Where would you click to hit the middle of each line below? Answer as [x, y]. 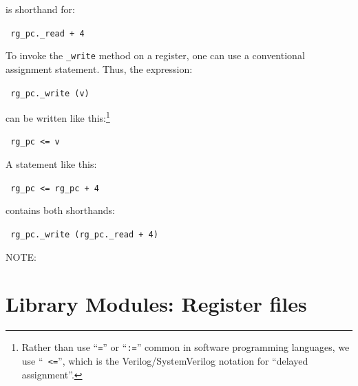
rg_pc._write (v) [50, 93]
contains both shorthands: [60, 210]
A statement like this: [51, 164]
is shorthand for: [40, 9]
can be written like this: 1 [58, 117]
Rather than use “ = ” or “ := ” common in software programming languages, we [186, 347]
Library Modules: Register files [156, 304]
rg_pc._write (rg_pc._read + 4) [84, 234]
